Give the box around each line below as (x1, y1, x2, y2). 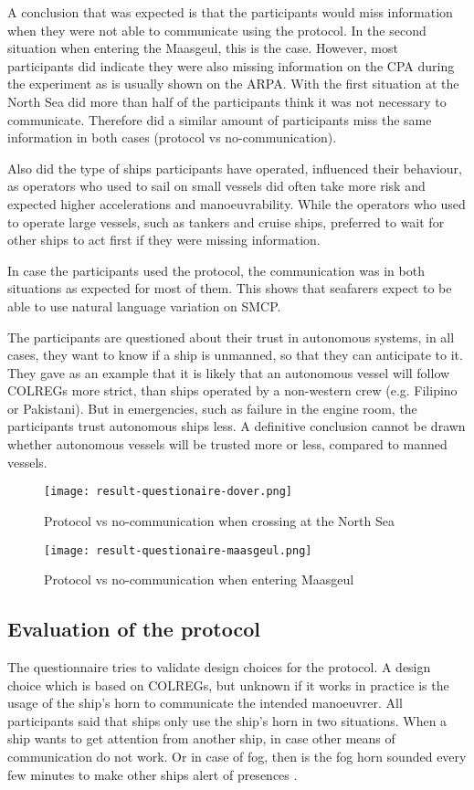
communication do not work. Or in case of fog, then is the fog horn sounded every (7, 746, 467, 765)
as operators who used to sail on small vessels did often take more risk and (7, 176, 426, 195)
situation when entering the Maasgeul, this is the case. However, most (7, 38, 398, 58)
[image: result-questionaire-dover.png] (44, 485, 293, 499)
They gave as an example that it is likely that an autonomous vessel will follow (7, 363, 450, 382)
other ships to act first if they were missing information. (7, 230, 321, 249)
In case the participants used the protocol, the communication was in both (7, 260, 425, 279)
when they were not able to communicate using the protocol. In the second (7, 20, 427, 39)
